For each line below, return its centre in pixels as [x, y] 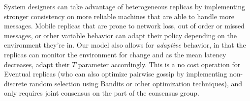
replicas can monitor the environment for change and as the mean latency [115, 54]
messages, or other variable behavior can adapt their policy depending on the [120, 35]
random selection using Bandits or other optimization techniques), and [136, 83]
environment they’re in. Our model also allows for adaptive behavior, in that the [125, 45]
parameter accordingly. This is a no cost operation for [159, 64]
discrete [16, 83]
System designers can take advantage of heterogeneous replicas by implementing [125, 6]
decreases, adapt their [37, 64]
